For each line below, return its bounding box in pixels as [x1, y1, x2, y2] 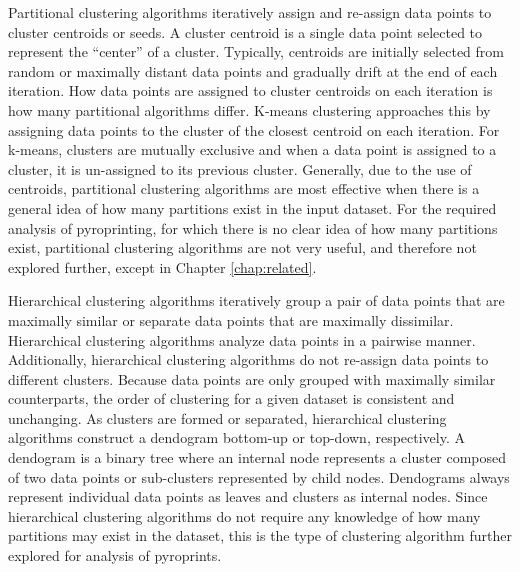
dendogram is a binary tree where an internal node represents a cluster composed [8, 447, 507, 468]
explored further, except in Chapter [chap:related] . [8, 256, 317, 277]
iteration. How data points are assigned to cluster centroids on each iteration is [8, 80, 493, 101]
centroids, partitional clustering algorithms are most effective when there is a [8, 178, 480, 199]
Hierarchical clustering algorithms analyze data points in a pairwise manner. [8, 329, 476, 350]
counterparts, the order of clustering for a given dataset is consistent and [8, 388, 455, 409]
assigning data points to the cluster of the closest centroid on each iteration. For [8, 119, 500, 140]
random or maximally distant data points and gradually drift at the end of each [8, 60, 498, 81]
